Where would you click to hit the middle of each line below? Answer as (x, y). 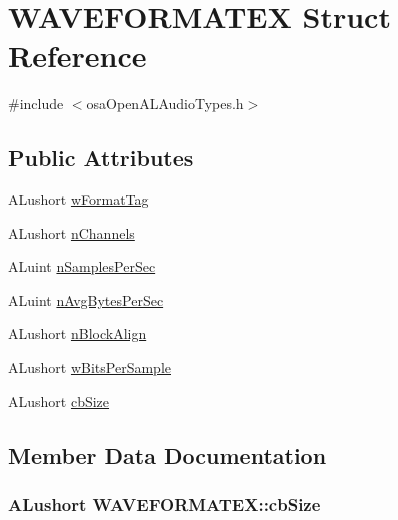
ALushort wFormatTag (78, 199)
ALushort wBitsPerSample (89, 367)
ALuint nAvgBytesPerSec (86, 299)
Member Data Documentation (167, 454)
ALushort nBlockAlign (77, 333)
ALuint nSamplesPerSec (82, 266)
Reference (77, 55)
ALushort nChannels (71, 232)
